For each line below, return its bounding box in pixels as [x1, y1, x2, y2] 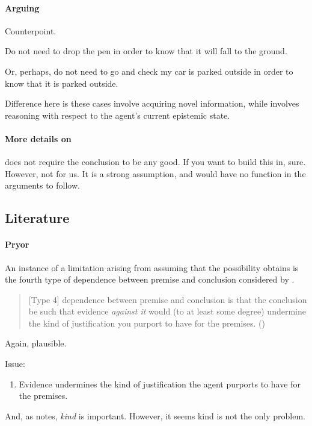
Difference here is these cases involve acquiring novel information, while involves [5, 97, 299, 110]
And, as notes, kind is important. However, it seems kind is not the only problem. [5, 409, 306, 422]
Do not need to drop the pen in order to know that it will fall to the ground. [5, 45, 287, 57]
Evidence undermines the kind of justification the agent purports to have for [19, 377, 301, 390]
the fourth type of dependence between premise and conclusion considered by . [5, 273, 295, 286]
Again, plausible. [5, 337, 67, 349]
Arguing [5, 1, 40, 14]
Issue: [5, 357, 25, 370]
